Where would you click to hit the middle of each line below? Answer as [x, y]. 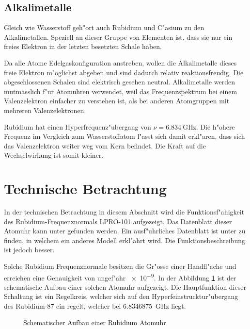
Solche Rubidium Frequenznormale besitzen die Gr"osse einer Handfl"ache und [120, 266]
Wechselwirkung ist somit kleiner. [54, 155]
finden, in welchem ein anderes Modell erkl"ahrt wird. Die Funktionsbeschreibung [125, 240]
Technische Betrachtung [86, 189]
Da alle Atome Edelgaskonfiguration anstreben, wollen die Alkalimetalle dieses [120, 62]
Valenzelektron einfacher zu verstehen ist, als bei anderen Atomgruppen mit [117, 101]
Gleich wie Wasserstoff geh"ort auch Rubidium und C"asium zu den [104, 27]
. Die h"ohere [215, 126]
